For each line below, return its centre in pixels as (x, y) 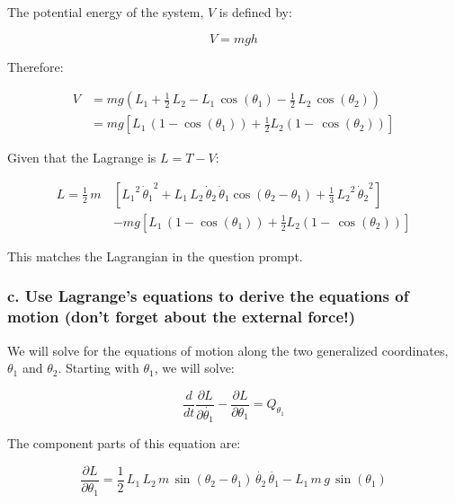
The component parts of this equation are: (124, 443)
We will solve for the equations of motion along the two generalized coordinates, (228, 350)
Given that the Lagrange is (82, 158)
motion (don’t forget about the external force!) (182, 317)
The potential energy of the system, (106, 12)
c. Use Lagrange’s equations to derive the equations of (208, 296)
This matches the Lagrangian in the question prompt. (155, 256)
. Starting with (98, 368)
